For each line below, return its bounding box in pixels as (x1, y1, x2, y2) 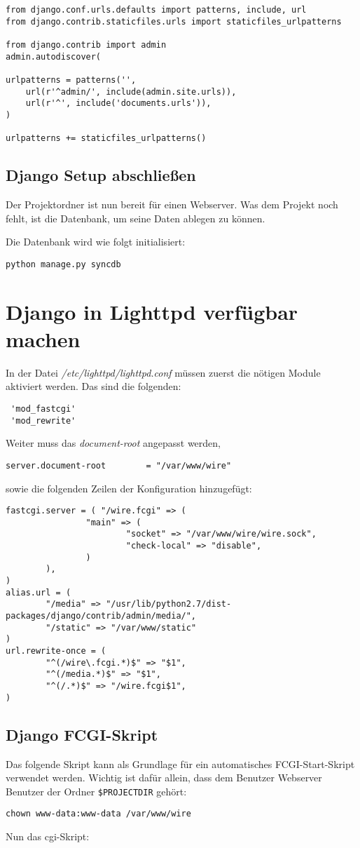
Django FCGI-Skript (6, 723, 158, 745)
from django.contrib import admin (6, 39, 167, 50)
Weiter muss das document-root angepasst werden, (6, 436, 221, 450)
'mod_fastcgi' (11, 404, 76, 415)
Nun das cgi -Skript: (6, 829, 90, 844)
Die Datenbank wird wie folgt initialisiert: (6, 234, 186, 249)
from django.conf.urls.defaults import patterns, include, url (6, 5, 307, 15)
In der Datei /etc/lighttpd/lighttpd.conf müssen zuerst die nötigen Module (6, 365, 321, 379)
